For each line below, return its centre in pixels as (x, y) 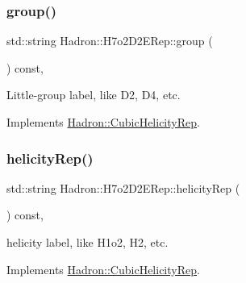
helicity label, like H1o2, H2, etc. (88, 242)
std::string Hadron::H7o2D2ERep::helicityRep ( (123, 187)
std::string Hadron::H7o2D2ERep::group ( (110, 41)
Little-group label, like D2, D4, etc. (94, 95)
